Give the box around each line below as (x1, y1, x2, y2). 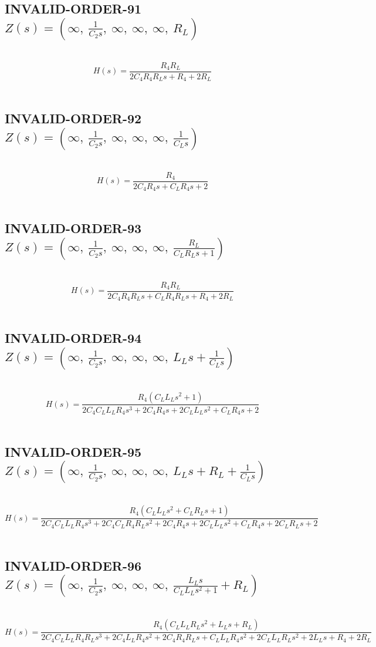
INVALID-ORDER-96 (5, 556, 142, 574)
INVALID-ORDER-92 (5, 109, 142, 127)
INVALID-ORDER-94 (5, 329, 142, 347)
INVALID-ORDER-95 (5, 442, 142, 460)
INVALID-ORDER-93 (5, 219, 142, 237)
